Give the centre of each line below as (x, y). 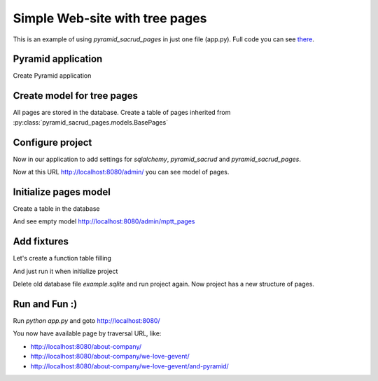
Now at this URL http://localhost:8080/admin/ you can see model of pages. (121, 172)
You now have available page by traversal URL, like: (87, 333)
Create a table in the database (56, 208)
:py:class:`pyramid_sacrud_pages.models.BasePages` (90, 122)
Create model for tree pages (76, 96)
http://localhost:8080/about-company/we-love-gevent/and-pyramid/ (129, 366)
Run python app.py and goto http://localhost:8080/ (86, 320)
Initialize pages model (62, 192)
